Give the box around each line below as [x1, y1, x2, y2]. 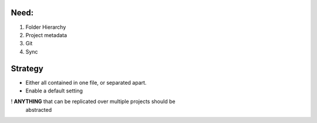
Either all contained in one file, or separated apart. [25, 79, 147, 86]
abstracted [25, 106, 52, 113]
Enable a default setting [25, 87, 83, 94]
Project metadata [25, 31, 68, 38]
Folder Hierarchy [25, 24, 66, 31]
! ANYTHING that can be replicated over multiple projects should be [11, 98, 176, 105]
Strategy [11, 64, 43, 74]
